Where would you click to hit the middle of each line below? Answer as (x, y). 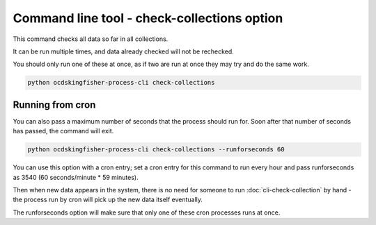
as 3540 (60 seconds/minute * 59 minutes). (76, 177)
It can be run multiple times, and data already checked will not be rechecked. (124, 51)
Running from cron (54, 105)
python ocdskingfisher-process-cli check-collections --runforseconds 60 (156, 150)
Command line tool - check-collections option (148, 18)
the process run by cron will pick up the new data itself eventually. (108, 200)
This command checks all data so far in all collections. (91, 39)
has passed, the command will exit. (63, 131)
